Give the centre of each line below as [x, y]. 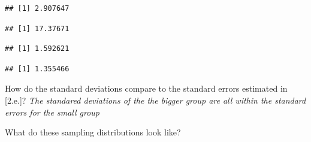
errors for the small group [52, 112]
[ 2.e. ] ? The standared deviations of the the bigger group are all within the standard [155, 100]
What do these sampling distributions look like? [93, 132]
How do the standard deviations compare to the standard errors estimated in [146, 88]
